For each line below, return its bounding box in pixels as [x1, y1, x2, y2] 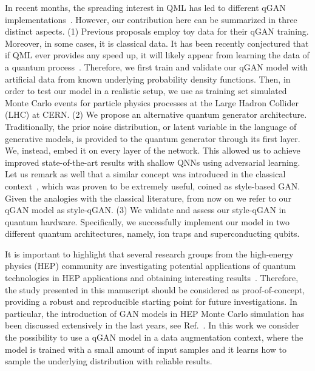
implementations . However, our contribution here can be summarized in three [5, 13, 297, 26]
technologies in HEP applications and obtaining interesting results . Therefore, [5, 271, 299, 284]
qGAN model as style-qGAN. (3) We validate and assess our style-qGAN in [5, 203, 286, 216]
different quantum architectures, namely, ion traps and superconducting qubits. [5, 227, 300, 240]
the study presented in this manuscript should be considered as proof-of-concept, [5, 283, 305, 296]
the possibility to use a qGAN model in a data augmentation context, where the [5, 331, 303, 344]
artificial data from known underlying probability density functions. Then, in [5, 72, 291, 85]
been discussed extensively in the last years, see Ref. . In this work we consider [5, 319, 299, 332]
